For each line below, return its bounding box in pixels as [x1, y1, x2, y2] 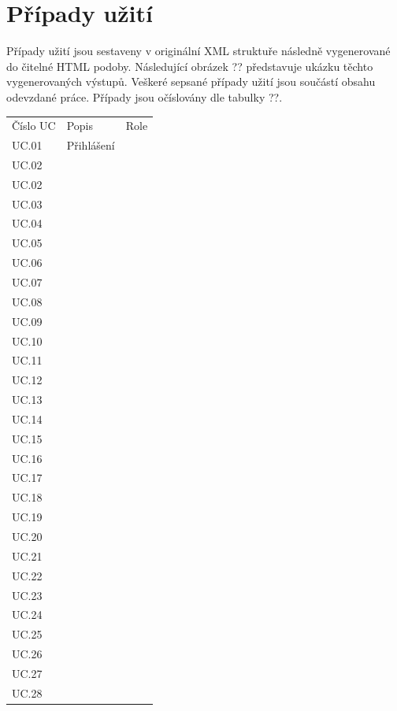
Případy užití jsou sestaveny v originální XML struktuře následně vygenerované [6, 43, 391, 59]
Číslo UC [12, 117, 56, 134]
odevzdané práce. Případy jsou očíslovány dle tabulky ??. [6, 88, 283, 105]
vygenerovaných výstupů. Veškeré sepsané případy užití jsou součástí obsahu [6, 73, 376, 90]
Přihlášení [66, 137, 115, 154]
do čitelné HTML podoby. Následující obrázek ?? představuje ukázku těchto [6, 57, 373, 74]
